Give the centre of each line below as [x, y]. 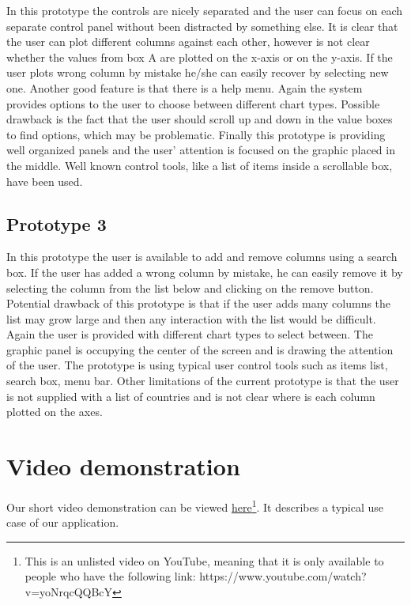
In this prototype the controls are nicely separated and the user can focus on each [205, 10]
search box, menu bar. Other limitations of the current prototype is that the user [203, 381]
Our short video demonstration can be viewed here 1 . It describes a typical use [195, 505]
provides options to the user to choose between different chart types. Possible [193, 103]
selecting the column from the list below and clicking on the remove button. [190, 287]
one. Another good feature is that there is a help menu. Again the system [185, 87]
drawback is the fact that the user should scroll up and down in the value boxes [200, 119]
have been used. [45, 181]
